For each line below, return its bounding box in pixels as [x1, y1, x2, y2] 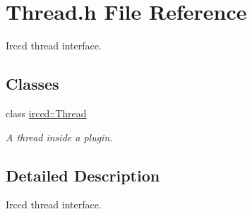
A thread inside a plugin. [6, 129, 113, 144]
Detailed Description [6, 164, 160, 186]
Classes [6, 73, 59, 95]
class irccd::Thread [6, 105, 87, 120]
